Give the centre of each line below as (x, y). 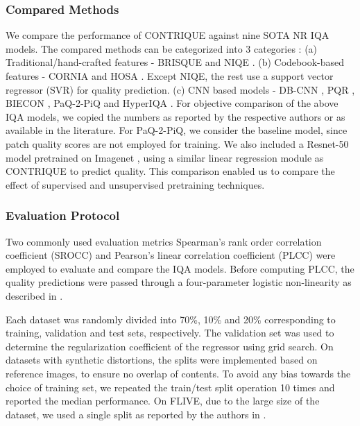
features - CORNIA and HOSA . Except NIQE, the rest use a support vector (170, 76)
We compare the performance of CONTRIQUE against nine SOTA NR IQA (168, 35)
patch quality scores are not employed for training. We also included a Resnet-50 (177, 143)
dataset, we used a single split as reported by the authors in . (136, 414)
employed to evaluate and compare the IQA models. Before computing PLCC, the (180, 268)
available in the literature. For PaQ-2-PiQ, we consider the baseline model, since (177, 130)
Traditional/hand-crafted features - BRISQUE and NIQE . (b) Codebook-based (175, 62)
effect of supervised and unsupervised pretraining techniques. (135, 184)
